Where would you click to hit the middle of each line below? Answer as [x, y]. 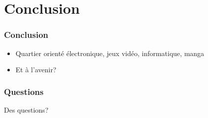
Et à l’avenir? [36, 70]
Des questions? [26, 110]
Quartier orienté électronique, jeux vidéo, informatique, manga [110, 53]
